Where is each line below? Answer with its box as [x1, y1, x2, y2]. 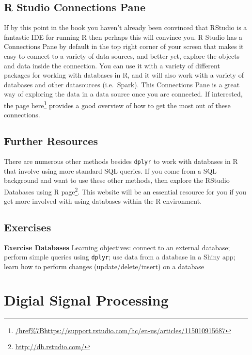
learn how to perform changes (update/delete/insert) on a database [4, 261, 204, 272]
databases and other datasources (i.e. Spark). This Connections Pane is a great [4, 79, 240, 89]
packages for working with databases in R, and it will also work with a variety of [4, 70, 244, 80]
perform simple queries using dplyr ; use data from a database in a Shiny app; [4, 252, 236, 262]
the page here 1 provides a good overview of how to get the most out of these [4, 98, 231, 110]
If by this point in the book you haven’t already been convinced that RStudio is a [4, 22, 247, 32]
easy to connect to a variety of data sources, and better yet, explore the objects [4, 50, 240, 61]
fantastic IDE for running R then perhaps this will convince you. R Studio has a [4, 32, 243, 42]
